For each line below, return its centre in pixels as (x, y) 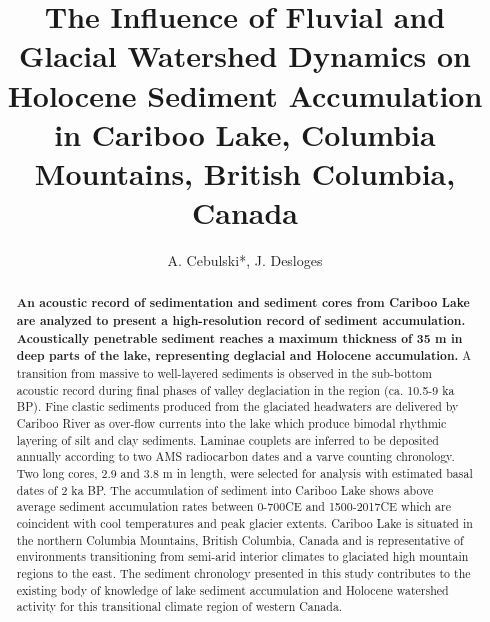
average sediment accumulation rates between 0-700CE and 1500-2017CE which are (233, 506)
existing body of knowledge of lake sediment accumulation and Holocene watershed (232, 589)
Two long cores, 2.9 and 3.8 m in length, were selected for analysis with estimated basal (244, 473)
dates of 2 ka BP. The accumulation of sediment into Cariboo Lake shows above (225, 489)
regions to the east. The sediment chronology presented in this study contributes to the (243, 572)
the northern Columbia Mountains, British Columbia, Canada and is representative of (240, 539)
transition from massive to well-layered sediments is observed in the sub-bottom (224, 373)
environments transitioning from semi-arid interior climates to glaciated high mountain (242, 556)
